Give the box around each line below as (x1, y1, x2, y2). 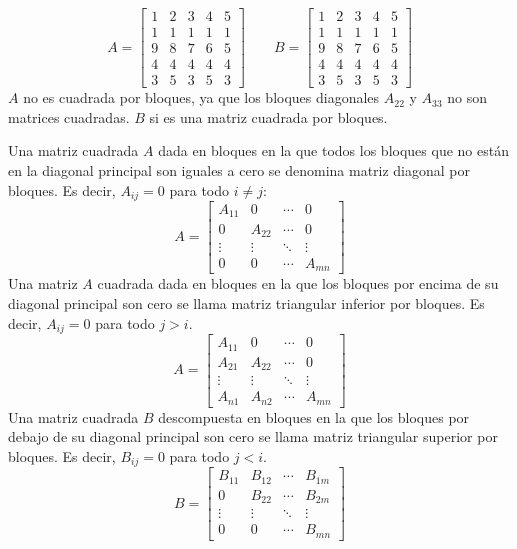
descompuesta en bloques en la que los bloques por (158, 406, 470, 427)
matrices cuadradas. (8, 106, 130, 127)
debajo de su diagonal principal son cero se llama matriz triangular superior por (8, 426, 498, 447)
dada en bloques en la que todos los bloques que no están (158, 140, 509, 161)
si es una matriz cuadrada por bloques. (149, 106, 388, 127)
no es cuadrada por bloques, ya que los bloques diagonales (23, 87, 380, 108)
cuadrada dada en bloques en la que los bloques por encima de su (97, 273, 499, 294)
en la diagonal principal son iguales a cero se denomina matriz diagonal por (8, 159, 471, 180)
